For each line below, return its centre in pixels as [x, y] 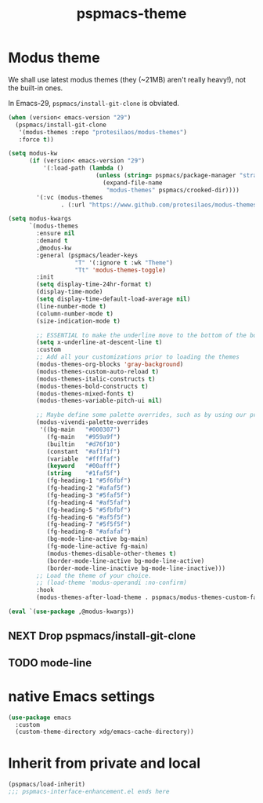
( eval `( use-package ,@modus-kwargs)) [71, 612]
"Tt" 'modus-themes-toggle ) [121, 270]
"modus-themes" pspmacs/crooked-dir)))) [173, 190]
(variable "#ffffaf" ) [84, 459]
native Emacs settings [81, 696]
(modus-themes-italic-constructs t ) [96, 379]
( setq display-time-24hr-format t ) [94, 285]
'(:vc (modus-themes [70, 197]
